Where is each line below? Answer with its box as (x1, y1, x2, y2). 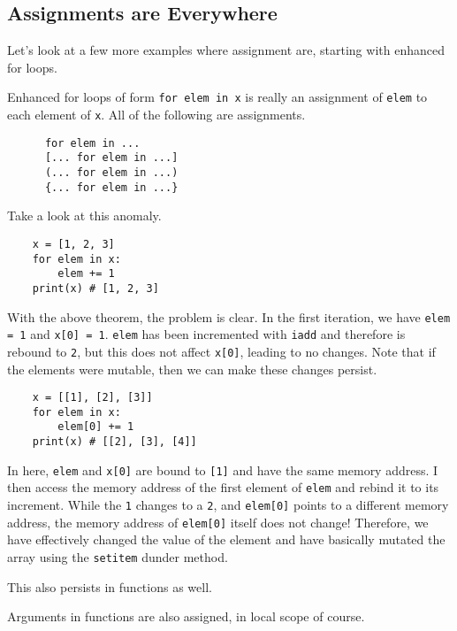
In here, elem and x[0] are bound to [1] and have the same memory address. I (7, 460, 438, 479)
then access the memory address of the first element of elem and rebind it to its (7, 478, 439, 496)
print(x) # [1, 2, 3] (32, 281, 159, 295)
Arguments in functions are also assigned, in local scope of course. (7, 607, 365, 626)
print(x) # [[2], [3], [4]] (32, 435, 197, 449)
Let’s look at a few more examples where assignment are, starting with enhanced (7, 41, 445, 59)
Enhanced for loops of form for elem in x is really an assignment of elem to (7, 88, 428, 106)
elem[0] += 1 (57, 420, 134, 434)
